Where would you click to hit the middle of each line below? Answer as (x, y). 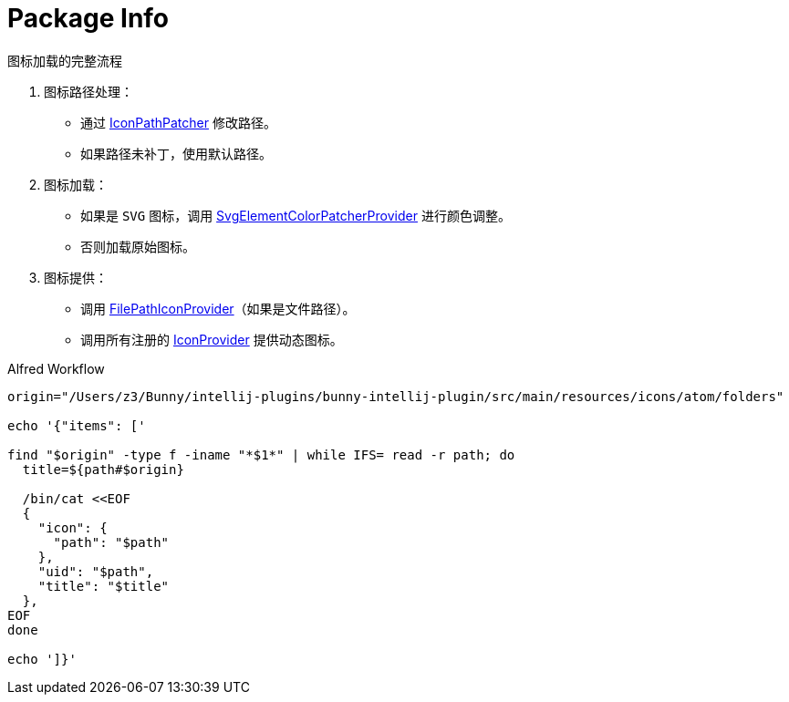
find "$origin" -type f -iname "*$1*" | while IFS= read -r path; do (261, 454)
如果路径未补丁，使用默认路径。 (176, 153)
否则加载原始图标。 (138, 246)
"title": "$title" (104, 586)
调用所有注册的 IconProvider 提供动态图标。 (212, 339)
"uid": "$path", (96, 571)
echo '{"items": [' (77, 425)
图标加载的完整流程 (65, 60)
